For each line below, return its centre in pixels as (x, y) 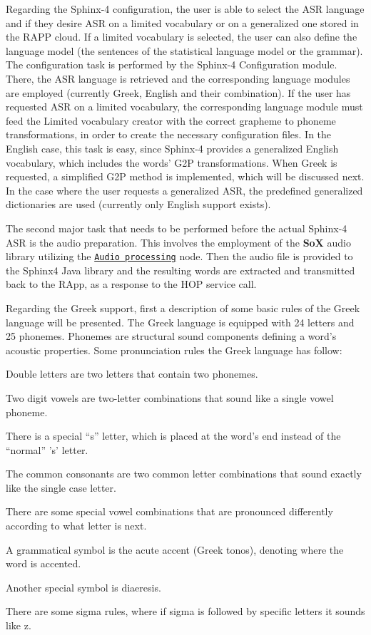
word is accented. (44, 563)
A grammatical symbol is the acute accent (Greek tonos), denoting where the (175, 549)
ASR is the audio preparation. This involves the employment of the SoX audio (178, 242)
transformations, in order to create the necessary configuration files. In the (169, 134)
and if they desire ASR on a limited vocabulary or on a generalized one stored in (182, 22)
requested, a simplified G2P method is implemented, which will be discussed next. (185, 176)
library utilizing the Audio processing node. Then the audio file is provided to (179, 256)
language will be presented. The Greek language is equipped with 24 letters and (180, 322)
